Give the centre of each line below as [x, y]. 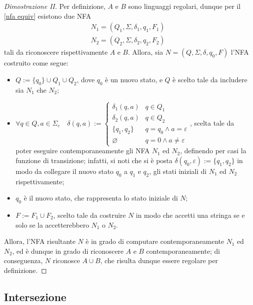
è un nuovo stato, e [134, 79]
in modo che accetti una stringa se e [190, 215]
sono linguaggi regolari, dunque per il [184, 6]
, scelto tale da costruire [90, 215]
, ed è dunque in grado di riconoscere [68, 251]
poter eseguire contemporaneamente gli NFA [82, 151]
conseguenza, [23, 260]
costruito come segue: [36, 63]
